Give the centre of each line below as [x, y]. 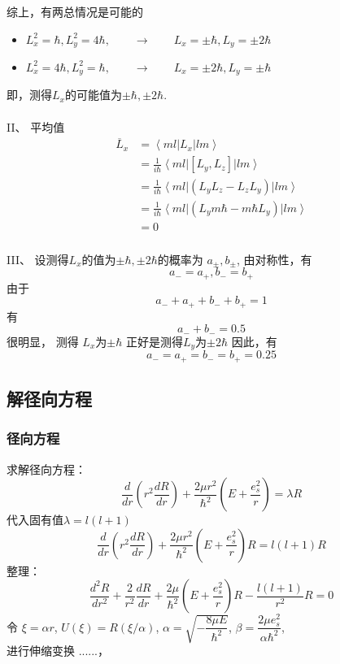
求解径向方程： [46, 469]
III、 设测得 [38, 259]
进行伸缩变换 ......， [58, 651]
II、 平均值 [36, 126]
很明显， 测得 [43, 341]
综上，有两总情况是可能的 [75, 11]
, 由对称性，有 [274, 259]
